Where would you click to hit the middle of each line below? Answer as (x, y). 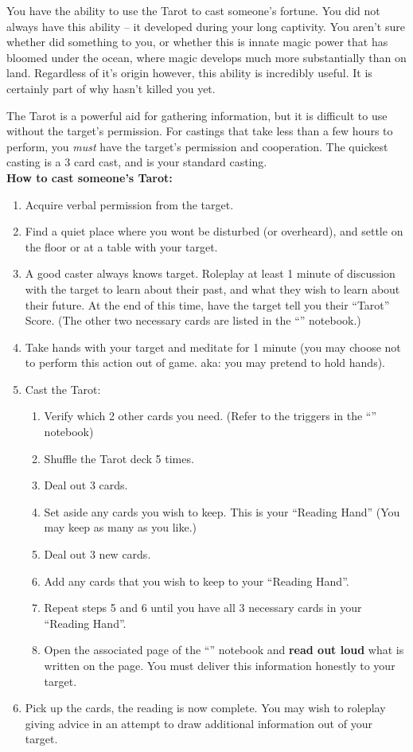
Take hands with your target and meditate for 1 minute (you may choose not (213, 347)
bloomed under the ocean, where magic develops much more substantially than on (206, 57)
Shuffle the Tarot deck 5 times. (119, 458)
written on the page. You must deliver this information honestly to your (220, 665)
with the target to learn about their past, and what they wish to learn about (212, 288)
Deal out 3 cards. (86, 485)
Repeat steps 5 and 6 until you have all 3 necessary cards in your (203, 608)
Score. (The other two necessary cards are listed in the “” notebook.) (193, 320)
